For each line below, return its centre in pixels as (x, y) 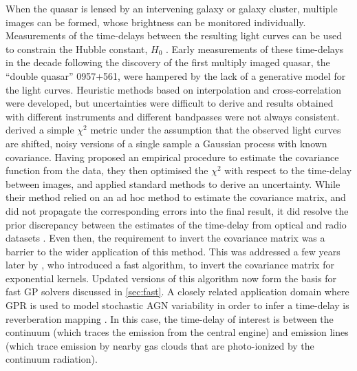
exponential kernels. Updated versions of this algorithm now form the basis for (171, 278)
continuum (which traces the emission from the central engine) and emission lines (177, 332)
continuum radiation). (52, 359)
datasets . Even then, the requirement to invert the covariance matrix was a (165, 238)
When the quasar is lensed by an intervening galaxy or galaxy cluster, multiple (172, 8)
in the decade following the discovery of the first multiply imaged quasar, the (168, 62)
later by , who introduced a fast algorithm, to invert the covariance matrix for (170, 265)
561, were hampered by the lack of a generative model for (225, 75)
